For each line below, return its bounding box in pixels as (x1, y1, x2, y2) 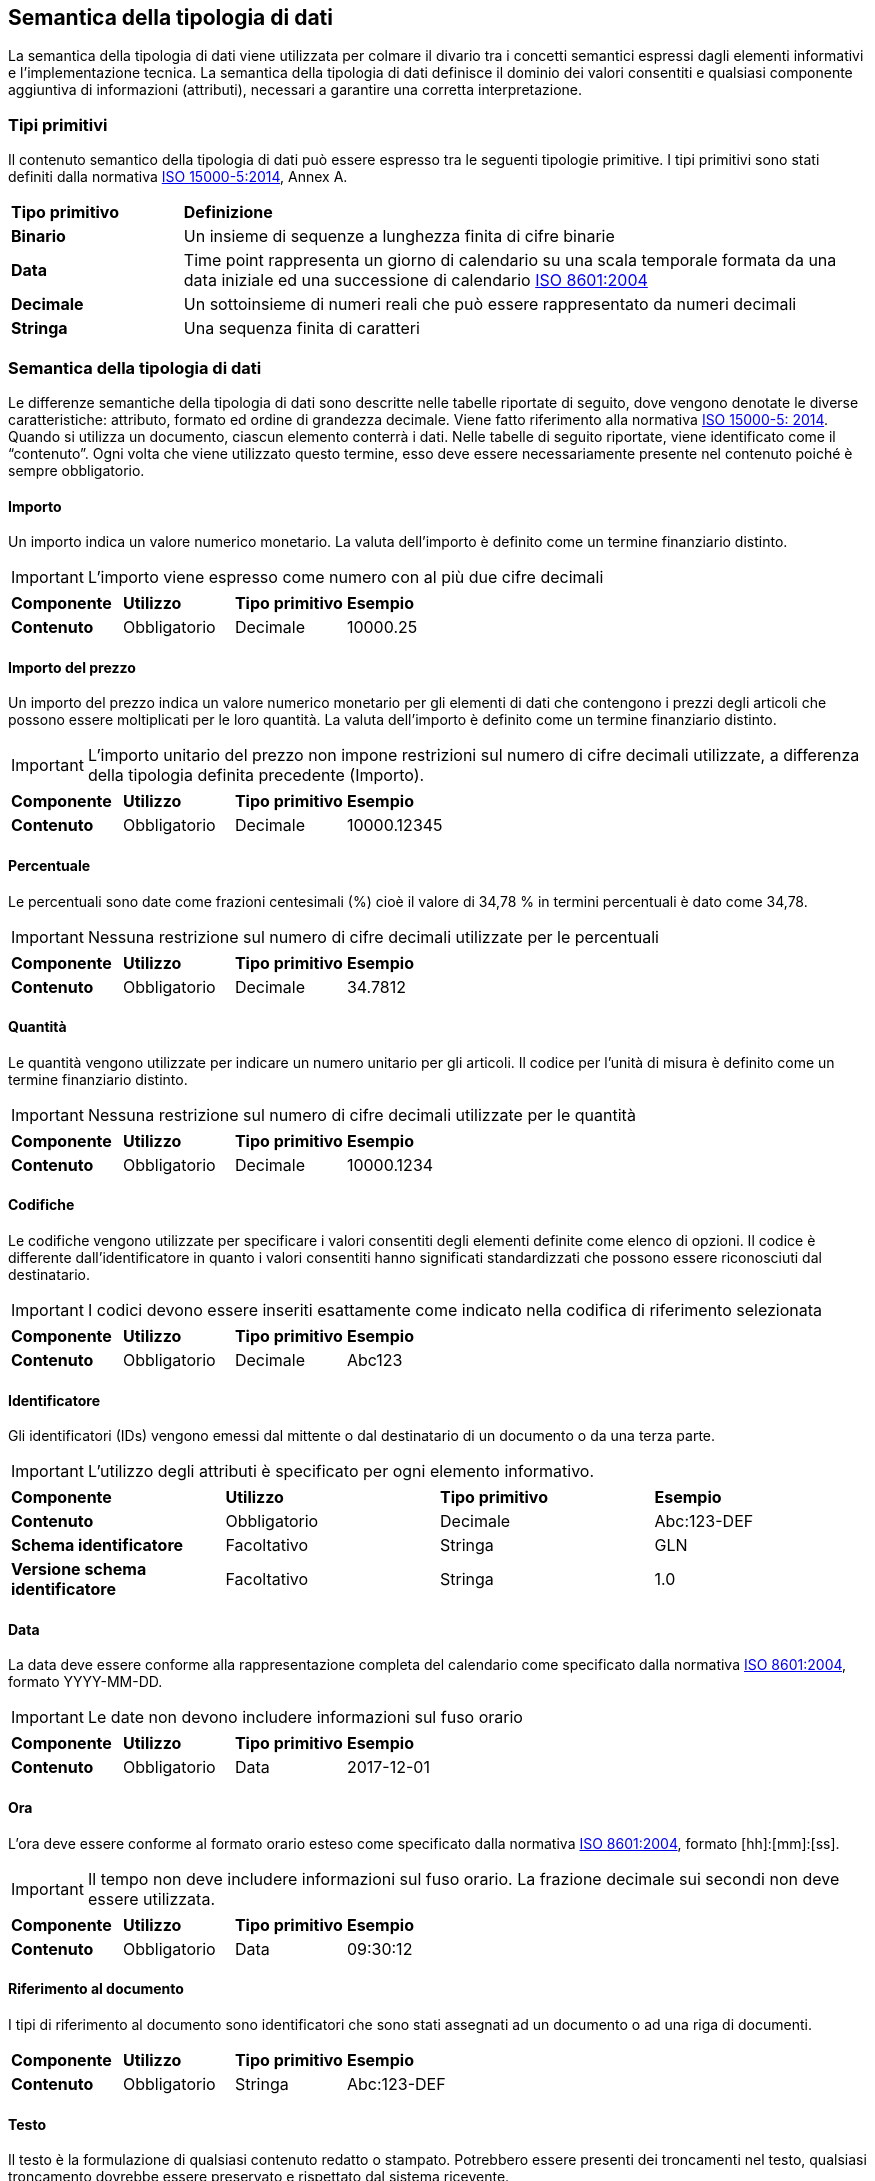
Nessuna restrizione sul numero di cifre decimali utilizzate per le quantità (87, 1104, 636, 1125)
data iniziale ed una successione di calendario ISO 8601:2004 (183, 270, 648, 291)
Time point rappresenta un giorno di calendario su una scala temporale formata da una (183, 250, 837, 271)
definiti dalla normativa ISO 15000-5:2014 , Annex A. (8, 168, 348, 186)
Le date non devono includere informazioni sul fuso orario (87, 1707, 523, 1728)
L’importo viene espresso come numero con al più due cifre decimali (87, 567, 604, 588)
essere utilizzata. (87, 1888, 215, 1909)
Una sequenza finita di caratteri (183, 318, 420, 339)
